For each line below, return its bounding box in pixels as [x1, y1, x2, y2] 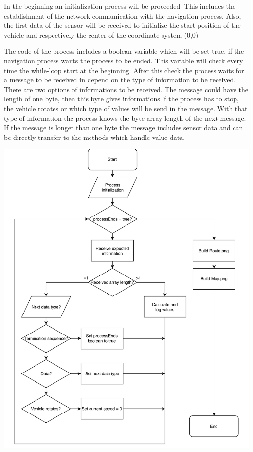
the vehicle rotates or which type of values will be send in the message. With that [4, 103, 248, 113]
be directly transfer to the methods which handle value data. [4, 132, 185, 142]
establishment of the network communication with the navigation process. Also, [4, 10, 241, 20]
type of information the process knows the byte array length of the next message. [4, 113, 246, 123]
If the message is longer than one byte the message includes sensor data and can [4, 122, 243, 133]
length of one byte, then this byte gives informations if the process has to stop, [4, 94, 239, 104]
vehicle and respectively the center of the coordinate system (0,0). [4, 29, 200, 39]
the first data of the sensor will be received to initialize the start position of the [4, 20, 241, 30]
